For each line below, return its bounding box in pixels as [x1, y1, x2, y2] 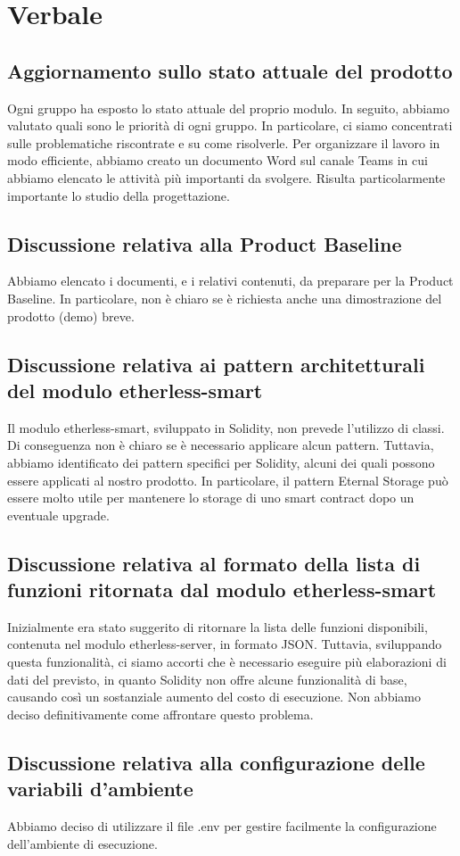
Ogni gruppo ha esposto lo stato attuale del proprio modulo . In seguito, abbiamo [7, 98, 449, 117]
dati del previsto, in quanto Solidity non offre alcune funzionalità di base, [7, 669, 407, 688]
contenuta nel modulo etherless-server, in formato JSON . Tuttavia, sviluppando [7, 635, 442, 653]
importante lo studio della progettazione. [7, 186, 230, 204]
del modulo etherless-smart [7, 376, 263, 403]
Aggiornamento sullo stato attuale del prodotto [7, 56, 453, 84]
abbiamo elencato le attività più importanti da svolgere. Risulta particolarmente [7, 168, 446, 187]
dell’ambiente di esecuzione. [7, 834, 158, 852]
